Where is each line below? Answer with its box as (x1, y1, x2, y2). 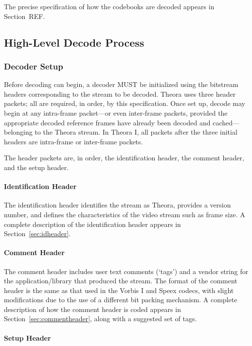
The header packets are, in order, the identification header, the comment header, (4, 153, 244, 163)
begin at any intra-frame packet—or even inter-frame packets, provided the (4, 107, 228, 118)
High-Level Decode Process (4, 35, 144, 50)
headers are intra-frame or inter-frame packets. (4, 136, 143, 146)
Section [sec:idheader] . (4, 228, 71, 239)
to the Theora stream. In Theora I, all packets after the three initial (35, 127, 237, 137)
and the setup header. (4, 162, 69, 172)
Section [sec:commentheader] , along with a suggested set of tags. (4, 313, 197, 324)
